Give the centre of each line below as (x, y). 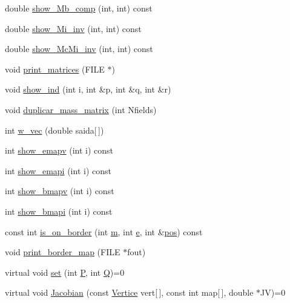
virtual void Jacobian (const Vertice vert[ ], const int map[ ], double (129, 292)
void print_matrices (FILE (55, 69)
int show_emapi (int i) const (58, 170)
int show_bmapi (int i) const (59, 211)
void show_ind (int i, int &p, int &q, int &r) (88, 89)
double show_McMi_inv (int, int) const (79, 49)
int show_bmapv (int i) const (60, 191)
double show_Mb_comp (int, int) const (79, 8)
